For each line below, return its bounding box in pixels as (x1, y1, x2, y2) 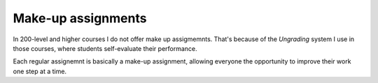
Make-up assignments (13, 10, 147, 26)
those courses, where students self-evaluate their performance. (13, 44, 197, 52)
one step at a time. (13, 67, 66, 75)
